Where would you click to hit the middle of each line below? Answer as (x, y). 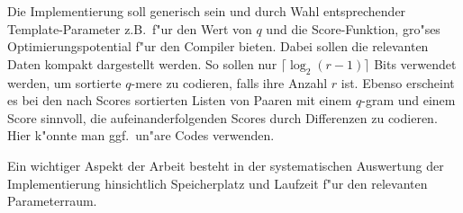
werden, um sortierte (64, 82)
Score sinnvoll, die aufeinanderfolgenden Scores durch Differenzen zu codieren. (222, 117)
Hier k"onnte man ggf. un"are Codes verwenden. (141, 135)
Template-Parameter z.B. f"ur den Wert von (130, 28)
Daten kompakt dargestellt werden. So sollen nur (142, 63)
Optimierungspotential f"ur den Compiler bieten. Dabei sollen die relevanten (218, 46)
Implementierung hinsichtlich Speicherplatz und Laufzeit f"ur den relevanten (218, 183)
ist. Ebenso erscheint (398, 82)
